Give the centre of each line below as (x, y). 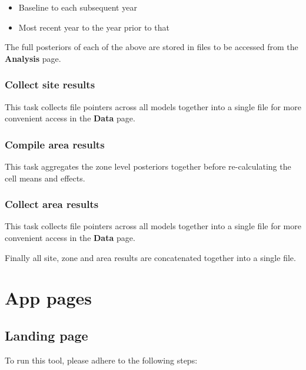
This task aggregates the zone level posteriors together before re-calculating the (148, 166)
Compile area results (55, 144)
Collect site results (50, 85)
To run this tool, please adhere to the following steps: (101, 360)
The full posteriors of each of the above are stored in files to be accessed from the (152, 47)
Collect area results (52, 204)
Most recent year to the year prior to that (94, 27)
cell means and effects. (45, 178)
